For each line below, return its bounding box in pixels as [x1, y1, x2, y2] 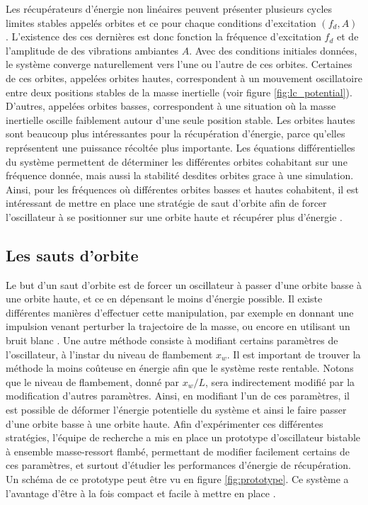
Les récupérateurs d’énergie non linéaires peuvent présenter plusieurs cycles [6, 1, 333, 16]
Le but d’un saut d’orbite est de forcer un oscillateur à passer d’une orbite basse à [6, 277, 362, 292]
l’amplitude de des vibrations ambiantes [6, 42, 179, 57]
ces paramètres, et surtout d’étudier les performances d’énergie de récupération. [6, 458, 351, 472]
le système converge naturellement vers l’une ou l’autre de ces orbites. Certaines [6, 57, 352, 72]
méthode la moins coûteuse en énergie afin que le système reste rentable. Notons [6, 361, 354, 375]
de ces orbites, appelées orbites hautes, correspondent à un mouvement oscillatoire [6, 70, 362, 85]
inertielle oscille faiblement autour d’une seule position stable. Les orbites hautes [6, 112, 355, 127]
